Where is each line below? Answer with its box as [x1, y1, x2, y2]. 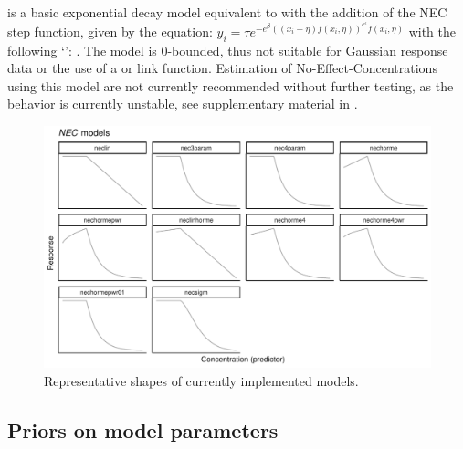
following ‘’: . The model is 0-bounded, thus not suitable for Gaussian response [7, 40, 448, 59]
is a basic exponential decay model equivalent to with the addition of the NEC [7, 3, 447, 21]
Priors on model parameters [7, 415, 279, 444]
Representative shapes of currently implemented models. [44, 371, 359, 390]
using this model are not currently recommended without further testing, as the [7, 76, 454, 95]
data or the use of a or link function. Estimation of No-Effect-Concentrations [7, 58, 437, 78]
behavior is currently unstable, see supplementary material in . [7, 94, 358, 113]
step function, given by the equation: [7, 21, 213, 40]
